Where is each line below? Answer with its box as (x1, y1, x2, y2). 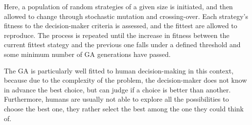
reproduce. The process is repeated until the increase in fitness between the (4, 30, 229, 40)
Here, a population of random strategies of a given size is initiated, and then (4, 1, 233, 11)
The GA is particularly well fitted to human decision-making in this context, (4, 65, 234, 75)
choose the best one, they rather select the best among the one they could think (4, 103, 244, 113)
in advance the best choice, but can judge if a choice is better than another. (4, 84, 231, 94)
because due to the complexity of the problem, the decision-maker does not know (4, 75, 247, 85)
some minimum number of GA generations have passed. (4, 49, 171, 59)
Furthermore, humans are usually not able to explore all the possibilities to (4, 94, 229, 104)
